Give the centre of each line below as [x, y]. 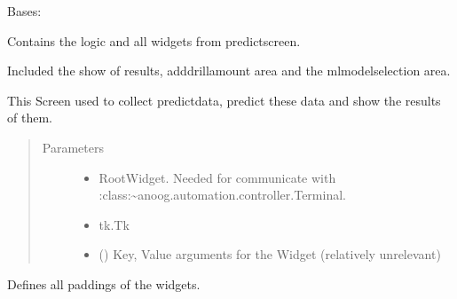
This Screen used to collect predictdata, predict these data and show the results [224, 100]
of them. [30, 118]
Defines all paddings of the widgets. [104, 283]
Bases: [24, 11]
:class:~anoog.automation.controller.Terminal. [222, 195]
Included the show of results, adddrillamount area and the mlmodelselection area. [229, 71]
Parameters [73, 147]
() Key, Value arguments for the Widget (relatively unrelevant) [270, 254]
